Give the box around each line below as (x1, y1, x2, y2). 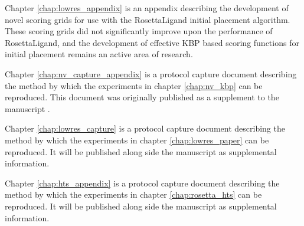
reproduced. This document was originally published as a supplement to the (5, 91, 279, 103)
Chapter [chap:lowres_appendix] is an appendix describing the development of (5, 2, 289, 14)
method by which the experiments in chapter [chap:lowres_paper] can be (5, 133, 269, 146)
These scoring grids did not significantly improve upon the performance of (5, 25, 273, 37)
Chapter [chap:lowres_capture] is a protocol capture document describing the (5, 122, 285, 135)
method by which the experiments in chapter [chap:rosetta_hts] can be (5, 188, 262, 201)
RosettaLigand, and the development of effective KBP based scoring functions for (5, 36, 299, 48)
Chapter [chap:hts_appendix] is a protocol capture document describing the (5, 176, 280, 189)
